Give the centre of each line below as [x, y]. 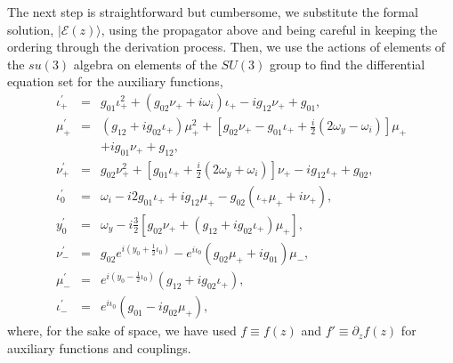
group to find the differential [347, 64]
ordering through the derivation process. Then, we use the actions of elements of [226, 47]
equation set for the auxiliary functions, [115, 81]
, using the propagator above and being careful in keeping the [269, 29]
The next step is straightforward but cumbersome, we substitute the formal [213, 12]
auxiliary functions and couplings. [99, 347]
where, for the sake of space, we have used [122, 331]
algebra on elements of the [145, 64]
